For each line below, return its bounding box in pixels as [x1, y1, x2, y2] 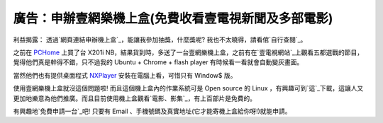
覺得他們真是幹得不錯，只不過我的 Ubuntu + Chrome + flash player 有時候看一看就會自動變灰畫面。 [13, 58, 304, 66]
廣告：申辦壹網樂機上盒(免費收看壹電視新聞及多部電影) [13, 11, 333, 26]
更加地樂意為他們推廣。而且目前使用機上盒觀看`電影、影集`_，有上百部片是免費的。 [13, 94, 257, 102]
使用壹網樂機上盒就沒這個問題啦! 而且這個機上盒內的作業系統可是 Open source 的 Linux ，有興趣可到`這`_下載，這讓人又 [13, 84, 364, 93]
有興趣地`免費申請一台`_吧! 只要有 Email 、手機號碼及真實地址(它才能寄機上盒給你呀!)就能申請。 [13, 107, 292, 115]
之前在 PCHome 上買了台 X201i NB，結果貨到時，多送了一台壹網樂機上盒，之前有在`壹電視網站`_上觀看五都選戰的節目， [13, 48, 364, 57]
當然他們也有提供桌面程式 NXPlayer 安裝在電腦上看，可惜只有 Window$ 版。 [13, 71, 237, 79]
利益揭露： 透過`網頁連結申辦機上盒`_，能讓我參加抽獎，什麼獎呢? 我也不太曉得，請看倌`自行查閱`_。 [13, 35, 307, 44]
